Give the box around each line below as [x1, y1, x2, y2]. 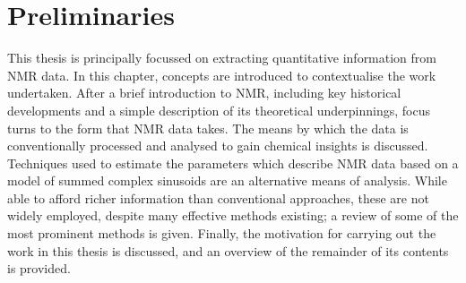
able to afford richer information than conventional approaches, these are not [7, 188, 429, 207]
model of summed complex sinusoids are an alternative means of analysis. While [7, 171, 447, 190]
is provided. [7, 259, 71, 278]
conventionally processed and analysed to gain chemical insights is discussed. [7, 136, 428, 155]
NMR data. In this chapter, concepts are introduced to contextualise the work [7, 65, 436, 84]
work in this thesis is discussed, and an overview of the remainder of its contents [7, 241, 449, 260]
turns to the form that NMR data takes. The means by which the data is [7, 118, 409, 137]
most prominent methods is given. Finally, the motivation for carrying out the [7, 224, 436, 243]
